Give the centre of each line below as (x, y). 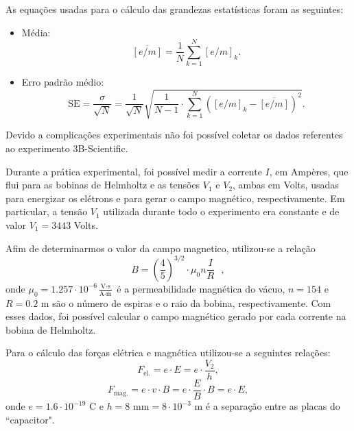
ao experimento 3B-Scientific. (67, 148)
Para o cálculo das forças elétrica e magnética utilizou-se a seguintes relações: (168, 353)
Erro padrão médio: (63, 82)
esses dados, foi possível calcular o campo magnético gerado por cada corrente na (176, 316)
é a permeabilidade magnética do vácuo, (201, 288)
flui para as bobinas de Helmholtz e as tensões (103, 185)
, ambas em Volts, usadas (286, 185)
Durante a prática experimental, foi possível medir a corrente (134, 171)
